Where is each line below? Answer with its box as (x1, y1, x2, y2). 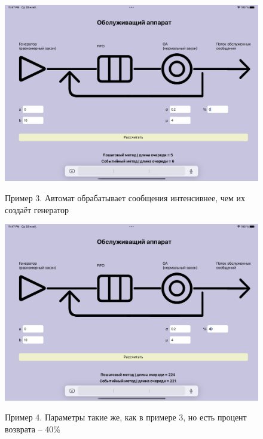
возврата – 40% (5, 422, 60, 435)
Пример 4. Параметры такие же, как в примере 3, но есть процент (5, 411, 247, 423)
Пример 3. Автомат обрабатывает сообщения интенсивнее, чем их (5, 191, 246, 204)
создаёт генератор (5, 203, 69, 216)
